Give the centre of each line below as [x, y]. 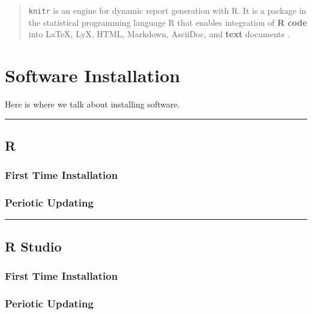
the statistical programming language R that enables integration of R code [168, 22]
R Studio [33, 246]
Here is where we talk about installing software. [92, 104]
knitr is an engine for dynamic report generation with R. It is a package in [167, 10]
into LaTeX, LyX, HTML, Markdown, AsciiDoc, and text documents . [159, 34]
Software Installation [93, 75]
